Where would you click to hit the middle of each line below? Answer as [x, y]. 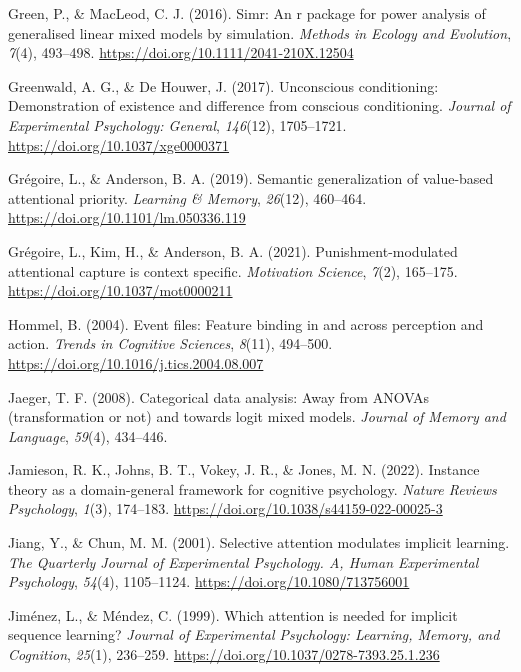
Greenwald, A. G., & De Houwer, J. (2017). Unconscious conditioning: [223, 85]
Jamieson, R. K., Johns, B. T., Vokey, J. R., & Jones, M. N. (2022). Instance [244, 469]
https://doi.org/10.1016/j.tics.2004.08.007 [136, 362]
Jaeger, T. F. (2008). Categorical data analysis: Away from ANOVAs [219, 396]
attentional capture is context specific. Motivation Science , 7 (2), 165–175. [233, 270]
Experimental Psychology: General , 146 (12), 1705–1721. [177, 124]
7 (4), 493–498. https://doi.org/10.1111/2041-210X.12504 [181, 52]
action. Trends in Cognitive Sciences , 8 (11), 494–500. [170, 343]
